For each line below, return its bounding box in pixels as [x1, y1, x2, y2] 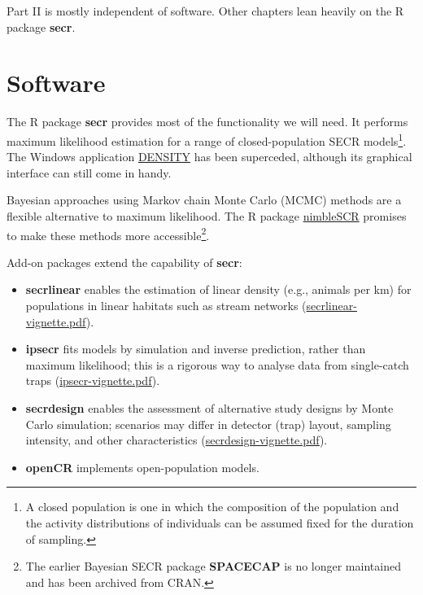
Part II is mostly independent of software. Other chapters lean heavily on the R [7, 2, 404, 19]
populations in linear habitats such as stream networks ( [25, 296, 307, 313]
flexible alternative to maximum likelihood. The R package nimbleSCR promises [7, 207, 407, 224]
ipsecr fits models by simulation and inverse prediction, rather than [25, 340, 366, 357]
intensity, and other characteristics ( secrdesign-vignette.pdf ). [25, 431, 328, 448]
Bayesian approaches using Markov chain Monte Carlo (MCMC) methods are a [7, 191, 402, 208]
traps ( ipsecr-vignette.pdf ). [25, 372, 160, 389]
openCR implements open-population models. [25, 458, 259, 475]
